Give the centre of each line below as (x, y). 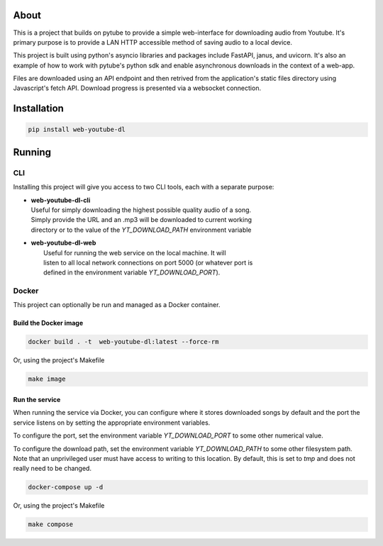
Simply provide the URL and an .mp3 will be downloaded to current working (141, 220)
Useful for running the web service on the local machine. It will (135, 252)
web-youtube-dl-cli (61, 200)
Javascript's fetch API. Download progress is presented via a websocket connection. (137, 88)
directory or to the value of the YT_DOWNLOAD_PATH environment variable (141, 230)
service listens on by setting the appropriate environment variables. (112, 423)
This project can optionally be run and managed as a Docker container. (117, 305)
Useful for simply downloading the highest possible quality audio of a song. (141, 210)
